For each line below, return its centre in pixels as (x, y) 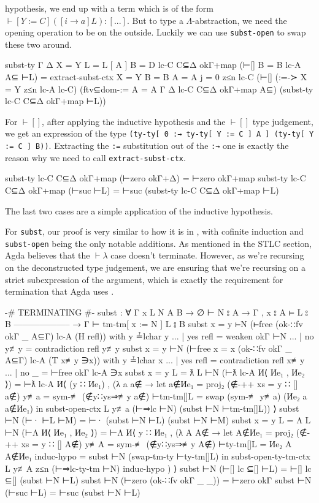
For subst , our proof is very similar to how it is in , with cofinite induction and (154, 231)
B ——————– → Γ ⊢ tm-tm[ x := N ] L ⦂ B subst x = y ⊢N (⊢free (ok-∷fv (154, 324)
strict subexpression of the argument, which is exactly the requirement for (144, 279)
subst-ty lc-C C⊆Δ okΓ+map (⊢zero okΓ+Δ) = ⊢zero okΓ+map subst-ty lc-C (156, 178)
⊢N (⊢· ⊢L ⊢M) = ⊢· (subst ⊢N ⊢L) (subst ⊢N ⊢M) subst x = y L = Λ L (158, 420)
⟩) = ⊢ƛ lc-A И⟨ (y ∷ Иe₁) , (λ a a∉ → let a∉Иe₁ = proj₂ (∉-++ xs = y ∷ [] (152, 384)
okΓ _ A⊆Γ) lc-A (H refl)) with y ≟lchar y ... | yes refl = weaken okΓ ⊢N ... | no (159, 336)
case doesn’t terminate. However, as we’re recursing (207, 255)
